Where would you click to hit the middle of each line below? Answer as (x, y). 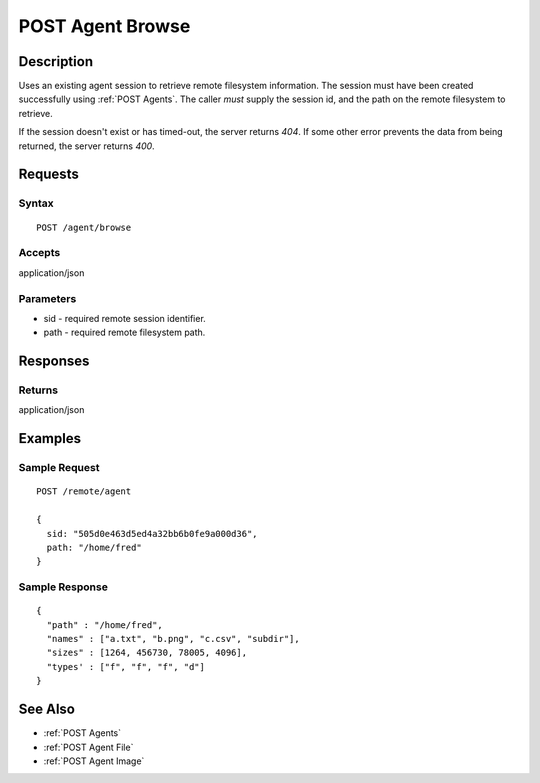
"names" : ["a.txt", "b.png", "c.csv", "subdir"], (173, 639)
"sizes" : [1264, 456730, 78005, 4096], (147, 653)
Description (56, 61)
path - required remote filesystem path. (124, 332)
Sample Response (63, 587)
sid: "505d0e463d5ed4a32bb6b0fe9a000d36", (152, 533)
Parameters (47, 298)
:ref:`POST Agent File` (88, 747)
